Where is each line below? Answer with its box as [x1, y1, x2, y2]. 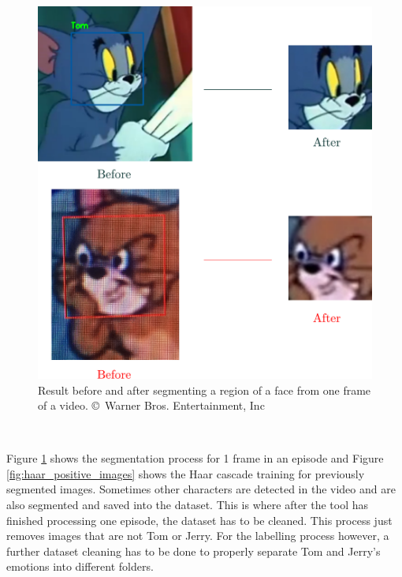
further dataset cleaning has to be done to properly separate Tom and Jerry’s [6, 542, 381, 559]
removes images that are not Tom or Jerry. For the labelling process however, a [6, 527, 389, 544]
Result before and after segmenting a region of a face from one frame [38, 381, 371, 398]
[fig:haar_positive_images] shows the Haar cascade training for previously [6, 465, 365, 481]
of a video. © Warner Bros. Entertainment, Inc [38, 397, 265, 414]
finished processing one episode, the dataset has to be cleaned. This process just [6, 511, 393, 528]
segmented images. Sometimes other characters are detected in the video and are [6, 481, 396, 497]
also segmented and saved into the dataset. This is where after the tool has [6, 496, 369, 513]
